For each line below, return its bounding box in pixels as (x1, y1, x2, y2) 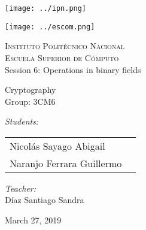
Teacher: (5, 181, 36, 194)
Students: (5, 115, 39, 128)
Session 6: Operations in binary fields (5, 63, 141, 75)
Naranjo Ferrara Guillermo (10, 156, 122, 170)
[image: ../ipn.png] (5, 4, 87, 13)
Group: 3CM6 (5, 95, 56, 107)
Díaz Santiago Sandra (5, 193, 84, 206)
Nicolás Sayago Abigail (10, 138, 105, 153)
